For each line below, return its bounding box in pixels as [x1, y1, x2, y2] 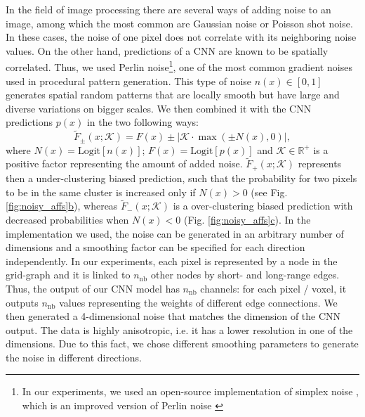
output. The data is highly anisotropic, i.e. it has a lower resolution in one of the [6, 322, 353, 337]
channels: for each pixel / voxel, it [200, 281, 347, 295]
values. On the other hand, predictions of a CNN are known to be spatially [6, 43, 328, 58]
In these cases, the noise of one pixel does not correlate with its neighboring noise [6, 30, 357, 44]
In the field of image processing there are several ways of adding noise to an [6, 2, 331, 16]
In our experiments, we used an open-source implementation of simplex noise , [22, 384, 359, 399]
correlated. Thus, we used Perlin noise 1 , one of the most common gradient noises [6, 58, 352, 75]
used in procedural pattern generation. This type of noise [6, 73, 252, 88]
